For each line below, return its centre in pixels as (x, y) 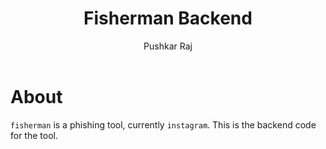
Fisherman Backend (168, 18)
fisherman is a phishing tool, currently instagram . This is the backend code (163, 124)
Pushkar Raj (168, 46)
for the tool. (34, 135)
